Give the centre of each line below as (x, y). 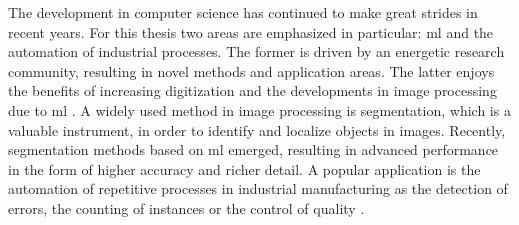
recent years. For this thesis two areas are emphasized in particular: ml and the (251, 31)
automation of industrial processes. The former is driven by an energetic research (256, 51)
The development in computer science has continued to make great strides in (243, 12)
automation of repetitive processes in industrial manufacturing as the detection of (258, 188)
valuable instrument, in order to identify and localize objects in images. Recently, (257, 129)
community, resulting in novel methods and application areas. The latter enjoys (251, 70)
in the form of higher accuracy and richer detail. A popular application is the (244, 168)
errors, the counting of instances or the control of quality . (186, 207)
